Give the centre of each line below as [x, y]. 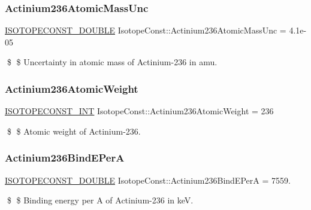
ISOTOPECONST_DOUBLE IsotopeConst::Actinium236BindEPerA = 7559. [148, 180]
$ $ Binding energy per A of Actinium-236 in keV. [100, 200]
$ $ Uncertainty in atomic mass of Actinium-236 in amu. [112, 62]
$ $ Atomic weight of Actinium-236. [74, 131]
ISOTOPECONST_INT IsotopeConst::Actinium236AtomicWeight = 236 [139, 111]
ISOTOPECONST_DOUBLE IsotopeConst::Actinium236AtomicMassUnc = [146, 30]
